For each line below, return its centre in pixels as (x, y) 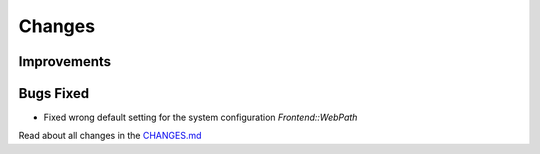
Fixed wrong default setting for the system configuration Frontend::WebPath (200, 117)
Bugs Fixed (54, 93)
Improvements (65, 61)
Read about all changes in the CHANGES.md (110, 136)
